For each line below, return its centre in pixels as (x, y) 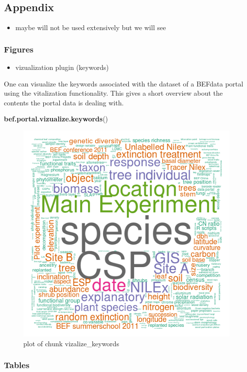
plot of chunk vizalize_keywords (71, 343)
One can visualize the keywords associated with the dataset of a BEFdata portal (124, 83)
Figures (19, 49)
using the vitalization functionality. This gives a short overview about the (113, 93)
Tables (17, 365)
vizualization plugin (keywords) (62, 67)
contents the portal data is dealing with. (64, 102)
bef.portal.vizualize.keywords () (56, 119)
